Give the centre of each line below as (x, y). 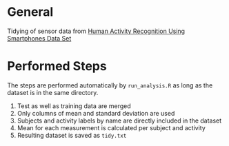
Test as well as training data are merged (74, 106)
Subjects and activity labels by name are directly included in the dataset (119, 121)
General (30, 12)
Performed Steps (57, 66)
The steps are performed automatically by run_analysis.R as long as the (110, 85)
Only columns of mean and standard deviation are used (96, 113)
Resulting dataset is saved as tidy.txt (72, 135)
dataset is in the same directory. (53, 92)
